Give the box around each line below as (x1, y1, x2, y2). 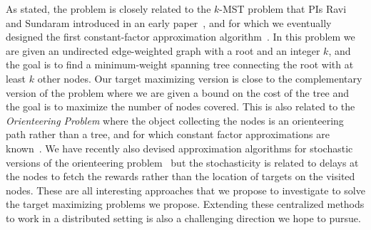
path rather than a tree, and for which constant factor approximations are (6, 127, 330, 142)
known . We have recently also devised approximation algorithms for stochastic (6, 140, 353, 155)
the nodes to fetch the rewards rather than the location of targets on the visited (6, 169, 355, 184)
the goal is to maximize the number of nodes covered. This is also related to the (6, 99, 355, 114)
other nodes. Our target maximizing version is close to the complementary (37, 70, 362, 85)
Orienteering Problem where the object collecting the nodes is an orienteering (6, 113, 344, 127)
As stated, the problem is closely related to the (6, 1, 211, 16)
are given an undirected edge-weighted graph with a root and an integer (6, 43, 320, 58)
